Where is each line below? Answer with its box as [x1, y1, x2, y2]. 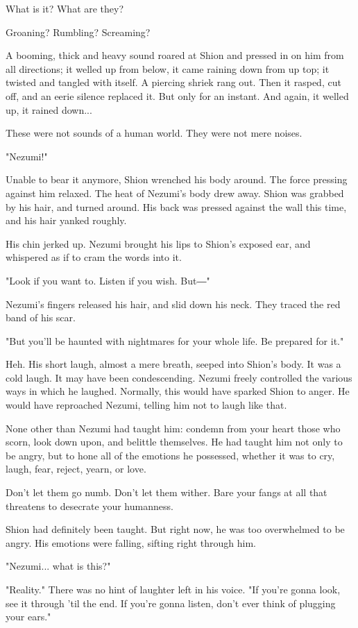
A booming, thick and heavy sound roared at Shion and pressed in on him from [6, 48, 344, 62]
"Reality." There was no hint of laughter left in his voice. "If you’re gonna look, [6, 582, 341, 596]
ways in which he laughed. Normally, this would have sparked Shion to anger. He [6, 384, 350, 398]
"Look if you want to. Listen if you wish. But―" [6, 273, 210, 287]
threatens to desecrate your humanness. [6, 498, 173, 513]
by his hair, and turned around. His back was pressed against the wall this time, [6, 199, 347, 214]
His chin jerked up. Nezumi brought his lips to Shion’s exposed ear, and [6, 236, 311, 251]
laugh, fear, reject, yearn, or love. [6, 461, 146, 476]
